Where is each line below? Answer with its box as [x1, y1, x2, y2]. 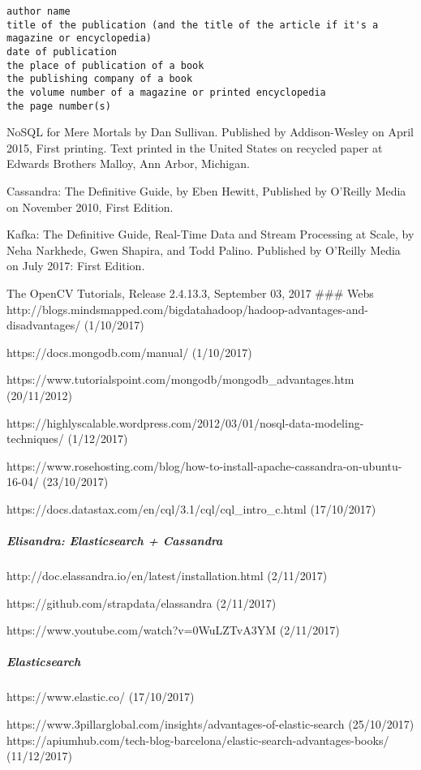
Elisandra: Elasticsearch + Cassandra [6, 532, 223, 549]
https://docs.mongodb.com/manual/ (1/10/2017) [6, 343, 252, 360]
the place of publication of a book [6, 59, 204, 71]
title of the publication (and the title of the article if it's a [6, 19, 379, 31]
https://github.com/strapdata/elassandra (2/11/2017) [6, 594, 277, 611]
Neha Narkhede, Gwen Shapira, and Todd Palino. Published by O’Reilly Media [6, 241, 401, 258]
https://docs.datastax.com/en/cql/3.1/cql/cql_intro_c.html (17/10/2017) [6, 500, 376, 517]
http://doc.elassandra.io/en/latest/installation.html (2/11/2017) [6, 567, 328, 584]
